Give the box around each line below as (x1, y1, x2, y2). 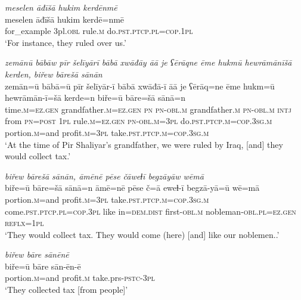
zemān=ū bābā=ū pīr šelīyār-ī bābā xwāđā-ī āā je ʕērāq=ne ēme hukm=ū (5, 79, 275, 92)
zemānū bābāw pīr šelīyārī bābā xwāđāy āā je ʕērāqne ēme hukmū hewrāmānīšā (5, 56, 292, 69)
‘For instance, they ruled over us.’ (5, 36, 126, 48)
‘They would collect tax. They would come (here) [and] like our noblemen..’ (5, 228, 280, 240)
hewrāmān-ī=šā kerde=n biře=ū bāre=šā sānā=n (5, 91, 185, 104)
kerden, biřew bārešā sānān (5, 67, 103, 80)
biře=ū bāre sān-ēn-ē (5, 259, 81, 272)
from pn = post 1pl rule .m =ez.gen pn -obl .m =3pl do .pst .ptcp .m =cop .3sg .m (5, 115, 272, 127)
